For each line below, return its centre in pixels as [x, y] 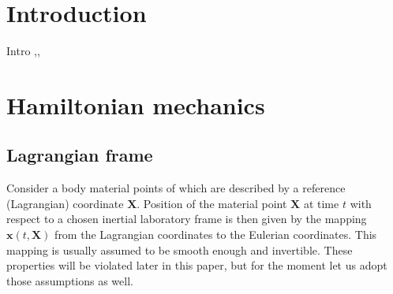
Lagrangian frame [80, 155]
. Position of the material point [212, 203]
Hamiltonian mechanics [136, 104]
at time [321, 203]
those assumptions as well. [70, 280]
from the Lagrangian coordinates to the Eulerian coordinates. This [216, 234]
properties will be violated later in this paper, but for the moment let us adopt [197, 265]
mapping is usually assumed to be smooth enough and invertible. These [180, 249]
